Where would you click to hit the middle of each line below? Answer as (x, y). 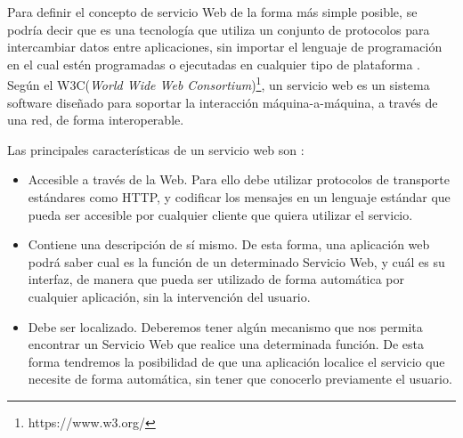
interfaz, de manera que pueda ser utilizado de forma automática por (216, 279)
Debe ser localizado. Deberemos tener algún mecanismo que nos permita (225, 326)
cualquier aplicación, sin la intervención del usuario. (169, 296)
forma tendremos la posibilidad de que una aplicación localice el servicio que (236, 361)
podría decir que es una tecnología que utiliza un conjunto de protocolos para (219, 29)
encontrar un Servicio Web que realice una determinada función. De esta (226, 344)
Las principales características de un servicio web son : (156, 149)
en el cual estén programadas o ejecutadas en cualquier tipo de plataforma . (214, 64)
